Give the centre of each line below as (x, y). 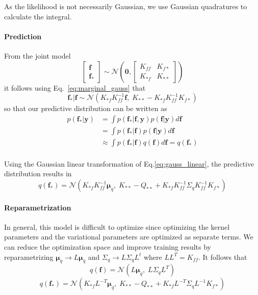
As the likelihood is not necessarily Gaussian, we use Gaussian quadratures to (126, 6)
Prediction (23, 36)
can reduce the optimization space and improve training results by (108, 247)
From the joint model (37, 55)
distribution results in (38, 173)
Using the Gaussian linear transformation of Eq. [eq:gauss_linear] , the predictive (129, 163)
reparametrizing (29, 257)
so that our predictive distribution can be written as (86, 108)
